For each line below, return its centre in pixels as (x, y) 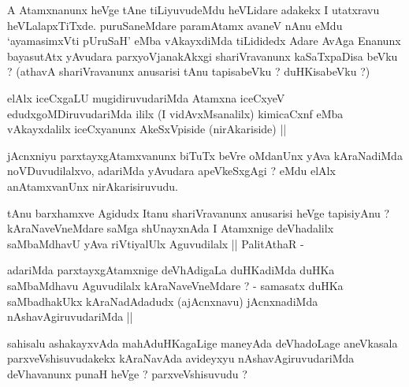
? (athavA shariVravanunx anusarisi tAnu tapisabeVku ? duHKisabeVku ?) (189, 71)
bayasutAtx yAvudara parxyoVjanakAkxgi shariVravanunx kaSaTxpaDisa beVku (203, 56)
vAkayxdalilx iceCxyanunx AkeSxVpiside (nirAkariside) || (147, 129)
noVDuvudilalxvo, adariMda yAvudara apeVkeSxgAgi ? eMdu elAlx (171, 171)
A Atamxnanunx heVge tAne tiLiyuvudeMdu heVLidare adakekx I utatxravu (193, 9)
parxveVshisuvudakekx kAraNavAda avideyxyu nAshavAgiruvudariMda (181, 358)
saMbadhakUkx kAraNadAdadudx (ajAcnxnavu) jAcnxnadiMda (163, 301)
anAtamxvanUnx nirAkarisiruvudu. (93, 186)
